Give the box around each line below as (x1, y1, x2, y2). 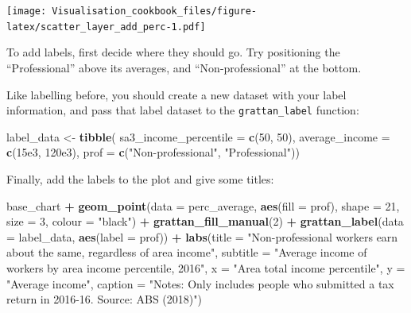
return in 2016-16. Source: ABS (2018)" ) (6, 291, 202, 307)
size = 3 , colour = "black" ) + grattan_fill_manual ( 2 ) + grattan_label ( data (6, 213, 404, 230)
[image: (6, 6, 47, 17)
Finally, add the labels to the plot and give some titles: (6, 170, 274, 187)
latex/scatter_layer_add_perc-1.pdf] (6, 21, 206, 33)
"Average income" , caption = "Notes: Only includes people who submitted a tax (6, 275, 394, 292)
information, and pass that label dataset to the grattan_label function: (6, 102, 359, 118)
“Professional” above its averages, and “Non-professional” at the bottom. (6, 59, 362, 75)
